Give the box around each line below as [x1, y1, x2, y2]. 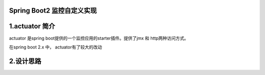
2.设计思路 [9, 57, 42, 65]
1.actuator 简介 [9, 22, 55, 30]
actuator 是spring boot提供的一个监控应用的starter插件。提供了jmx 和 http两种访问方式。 [9, 35, 189, 41]
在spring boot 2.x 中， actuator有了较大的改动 [9, 44, 103, 50]
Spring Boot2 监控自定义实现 [9, 6, 97, 15]
